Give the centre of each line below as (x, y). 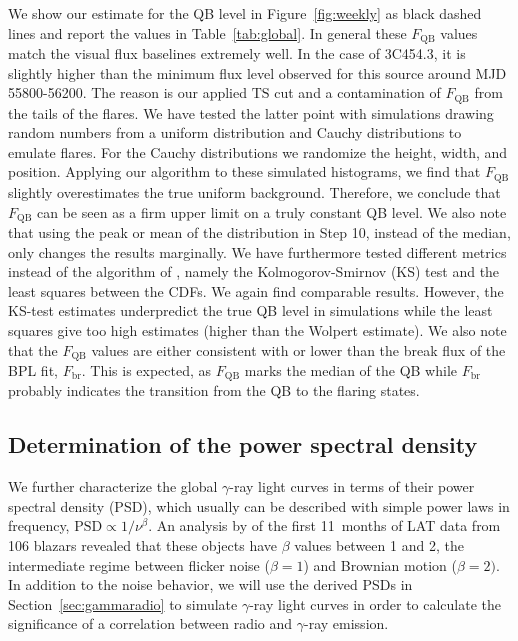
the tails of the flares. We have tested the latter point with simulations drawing (251, 112)
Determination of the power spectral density (243, 444)
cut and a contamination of (357, 92)
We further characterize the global (113, 486)
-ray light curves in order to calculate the (375, 603)
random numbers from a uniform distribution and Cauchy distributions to (235, 132)
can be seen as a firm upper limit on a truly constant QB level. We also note (272, 211)
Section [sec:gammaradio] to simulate (123, 603)
